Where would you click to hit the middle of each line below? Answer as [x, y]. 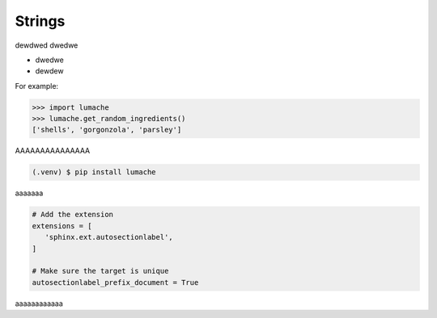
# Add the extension [72, 215]
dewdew [49, 71]
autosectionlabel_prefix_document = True [115, 282]
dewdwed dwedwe [47, 45]
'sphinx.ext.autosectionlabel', [109, 237]
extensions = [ [62, 226]
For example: [37, 86]
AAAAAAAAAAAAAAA [53, 151]
